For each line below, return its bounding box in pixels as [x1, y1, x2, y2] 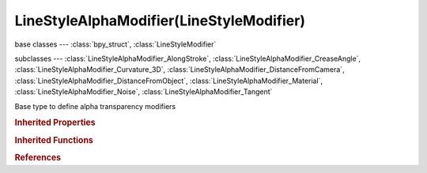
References [14, 152, 62, 163]
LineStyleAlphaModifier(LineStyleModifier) [14, 12, 306, 29]
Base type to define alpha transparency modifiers [14, 101, 176, 111]
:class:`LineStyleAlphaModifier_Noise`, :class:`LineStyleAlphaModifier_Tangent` [14, 87, 273, 96]
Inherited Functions [14, 134, 94, 145]
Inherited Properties [14, 117, 96, 128]
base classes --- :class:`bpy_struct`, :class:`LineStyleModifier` [14, 39, 217, 49]
